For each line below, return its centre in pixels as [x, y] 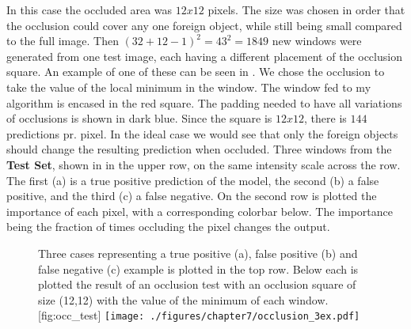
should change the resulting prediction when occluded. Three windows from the [199, 149]
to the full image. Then [63, 41]
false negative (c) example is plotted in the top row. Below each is [198, 268]
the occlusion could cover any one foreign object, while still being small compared [204, 25]
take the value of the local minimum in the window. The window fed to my [189, 87]
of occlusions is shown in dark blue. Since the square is [139, 118]
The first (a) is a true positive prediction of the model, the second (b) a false [193, 180]
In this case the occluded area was [89, 9]
